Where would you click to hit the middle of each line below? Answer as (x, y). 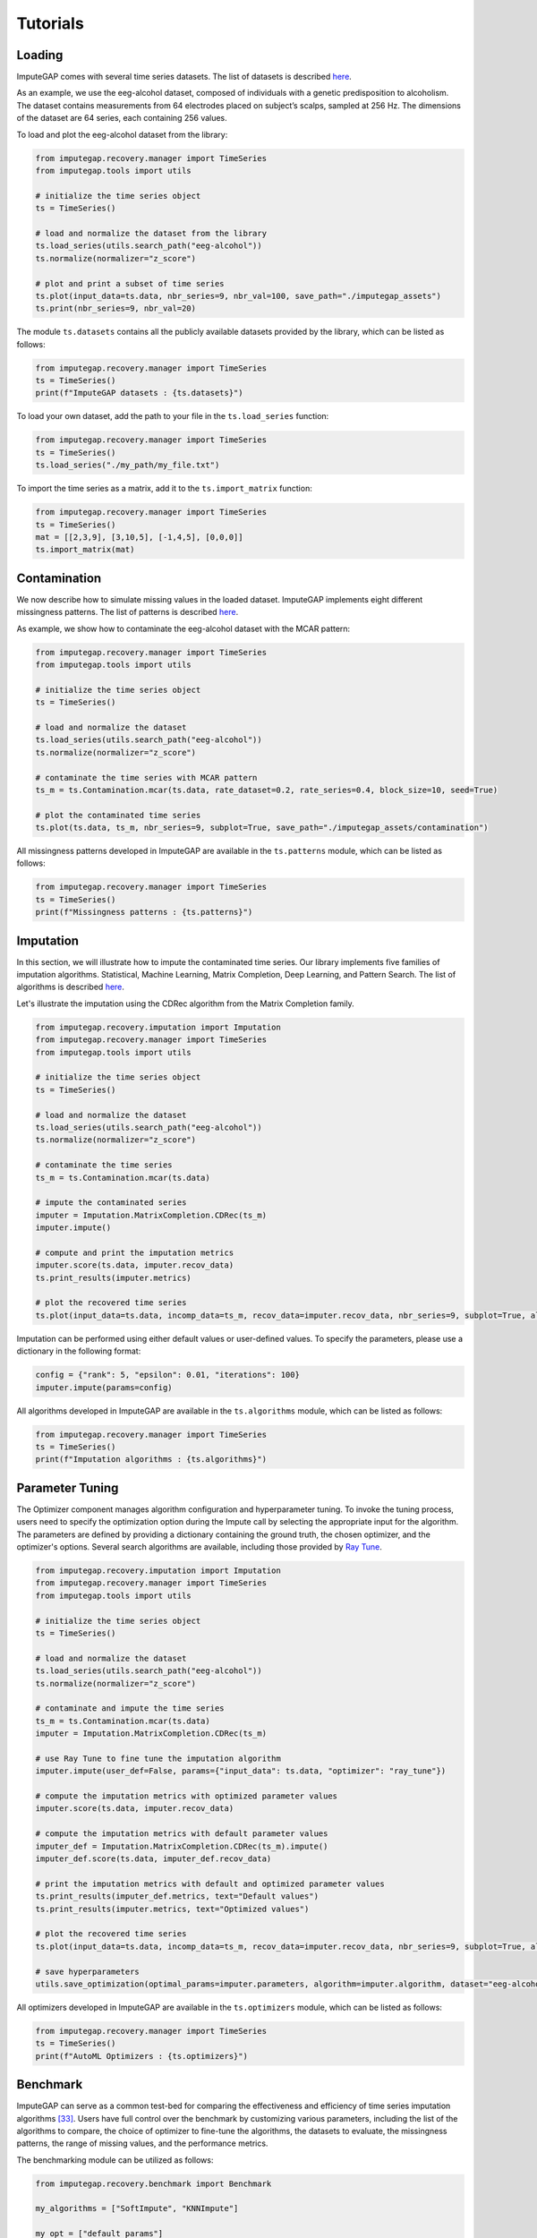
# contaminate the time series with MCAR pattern (146, 777)
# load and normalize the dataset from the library (151, 233)
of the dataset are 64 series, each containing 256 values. (122, 118)
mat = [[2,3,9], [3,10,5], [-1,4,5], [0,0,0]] (139, 537)
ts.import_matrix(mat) (85, 550)
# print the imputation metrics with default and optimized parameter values (210, 1884)
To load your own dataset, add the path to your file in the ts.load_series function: (173, 416)
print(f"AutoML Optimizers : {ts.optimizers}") (141, 2056)
